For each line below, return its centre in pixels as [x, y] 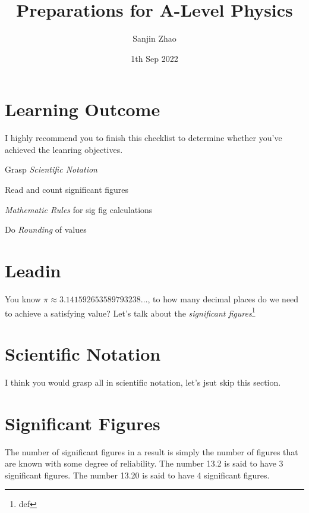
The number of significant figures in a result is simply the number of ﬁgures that [152, 451]
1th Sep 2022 [154, 58]
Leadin [33, 270]
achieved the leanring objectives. [64, 149]
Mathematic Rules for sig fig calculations [79, 209]
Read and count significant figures [67, 190]
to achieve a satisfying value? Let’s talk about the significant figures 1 [130, 312]
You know [23, 298]
